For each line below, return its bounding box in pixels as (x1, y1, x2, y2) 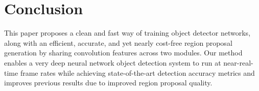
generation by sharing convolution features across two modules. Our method (4, 47, 243, 58)
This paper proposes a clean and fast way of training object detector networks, (4, 27, 251, 38)
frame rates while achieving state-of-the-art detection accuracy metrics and (20, 67, 255, 78)
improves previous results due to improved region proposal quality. (4, 77, 213, 88)
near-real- (223, 57, 253, 68)
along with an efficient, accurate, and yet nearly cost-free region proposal (4, 37, 232, 48)
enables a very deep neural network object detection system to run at (4, 57, 221, 68)
